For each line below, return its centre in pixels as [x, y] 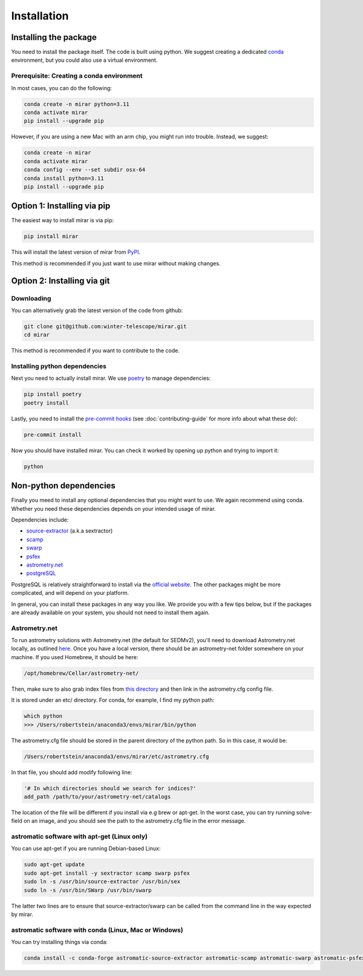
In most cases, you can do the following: [61, 88]
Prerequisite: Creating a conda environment [77, 76]
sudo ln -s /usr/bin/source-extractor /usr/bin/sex [102, 882]
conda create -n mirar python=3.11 [77, 104]
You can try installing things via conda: [60, 942]
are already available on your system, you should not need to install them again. [110, 612]
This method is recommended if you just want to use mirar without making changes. [116, 263]
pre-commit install [53, 434]
